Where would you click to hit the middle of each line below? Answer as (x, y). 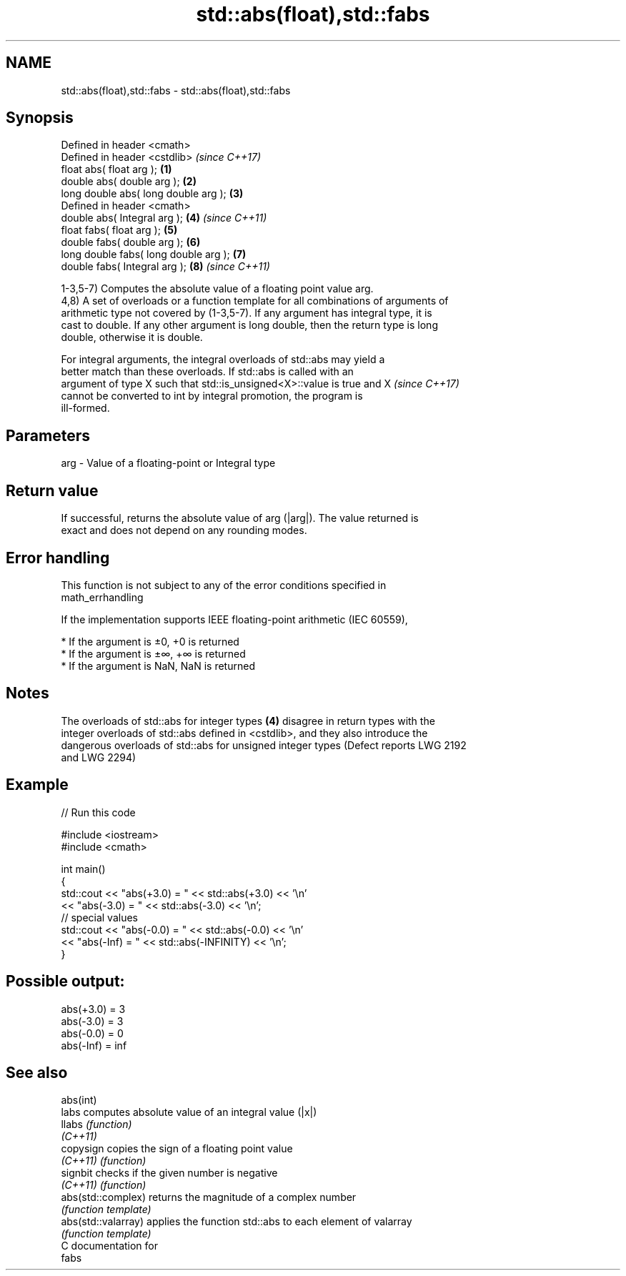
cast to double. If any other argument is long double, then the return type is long (249, 325)
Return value (52, 490)
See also (37, 1072)
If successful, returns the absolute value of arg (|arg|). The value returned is (240, 518)
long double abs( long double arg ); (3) (152, 194)
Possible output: (65, 981)
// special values (100, 917)
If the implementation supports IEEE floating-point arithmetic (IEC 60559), (234, 619)
